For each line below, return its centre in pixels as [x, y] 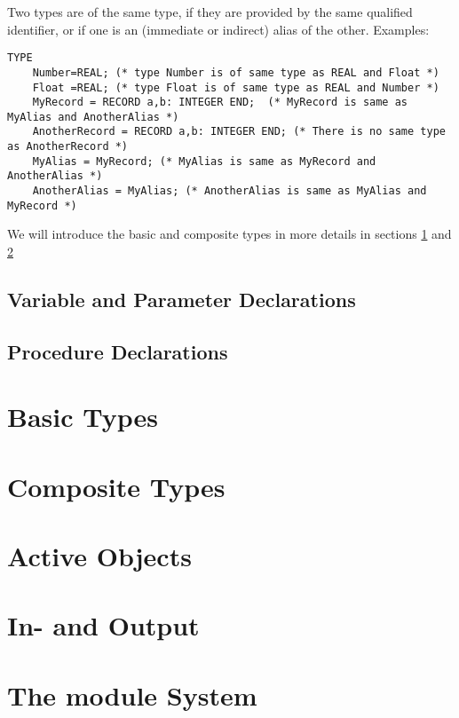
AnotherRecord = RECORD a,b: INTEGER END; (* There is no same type [239, 132]
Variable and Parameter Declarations [182, 299]
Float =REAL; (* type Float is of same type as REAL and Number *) [236, 87]
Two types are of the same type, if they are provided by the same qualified [210, 12]
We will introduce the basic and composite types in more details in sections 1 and [229, 234]
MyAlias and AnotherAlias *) [93, 117]
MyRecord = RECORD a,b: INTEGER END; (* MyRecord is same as [220, 103]
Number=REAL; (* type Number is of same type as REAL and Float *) [236, 72]
